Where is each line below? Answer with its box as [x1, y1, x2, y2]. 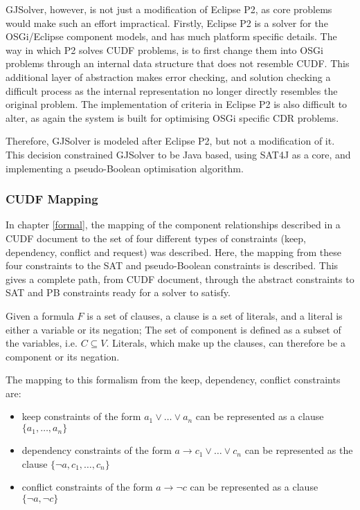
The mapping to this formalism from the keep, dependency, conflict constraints [6, 372, 341, 387]
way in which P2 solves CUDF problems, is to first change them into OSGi [6, 42, 323, 57]
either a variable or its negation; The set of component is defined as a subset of [6, 322, 341, 336]
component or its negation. [6, 349, 120, 363]
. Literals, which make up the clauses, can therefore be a [106, 336, 345, 350]
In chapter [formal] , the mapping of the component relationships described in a [6, 217, 341, 232]
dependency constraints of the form [21, 443, 172, 457]
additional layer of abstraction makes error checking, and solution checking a [6, 69, 331, 84]
